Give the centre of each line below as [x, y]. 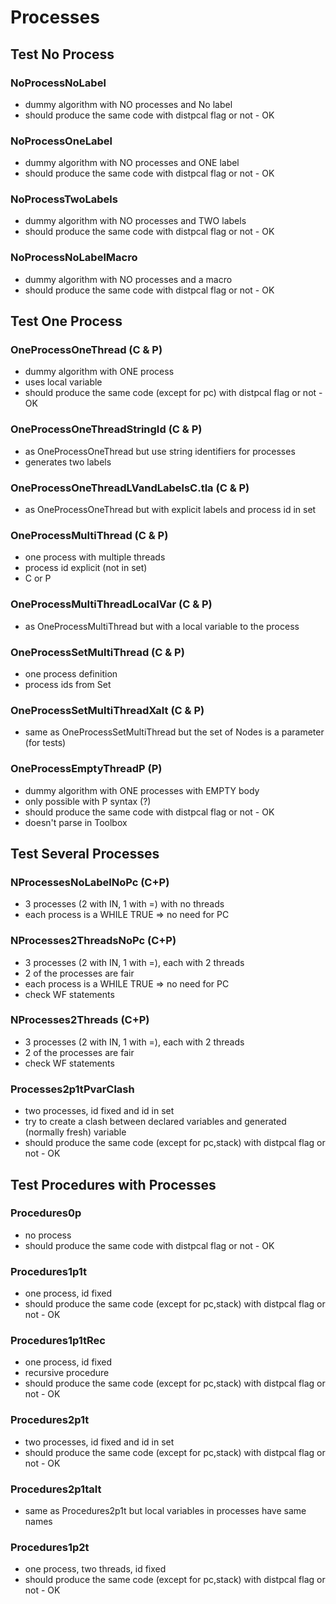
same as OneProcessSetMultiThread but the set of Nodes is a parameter [174, 732]
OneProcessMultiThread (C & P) [89, 535]
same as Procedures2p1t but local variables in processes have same [165, 1510]
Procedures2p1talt [56, 1489]
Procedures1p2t [50, 1547]
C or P [38, 578]
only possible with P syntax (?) [88, 801]
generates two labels [68, 462]
